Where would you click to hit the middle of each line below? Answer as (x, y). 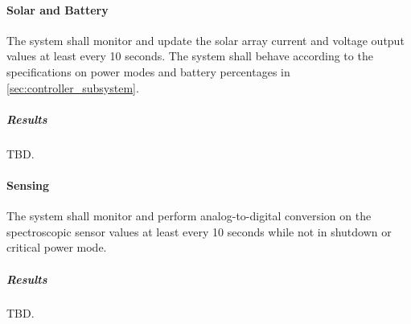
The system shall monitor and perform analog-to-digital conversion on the (189, 216)
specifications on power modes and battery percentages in (148, 71)
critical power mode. (57, 247)
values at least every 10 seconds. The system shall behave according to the (190, 56)
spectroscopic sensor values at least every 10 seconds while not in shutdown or (199, 231)
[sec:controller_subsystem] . (73, 87)
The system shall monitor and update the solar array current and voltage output (205, 40)
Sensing (28, 185)
